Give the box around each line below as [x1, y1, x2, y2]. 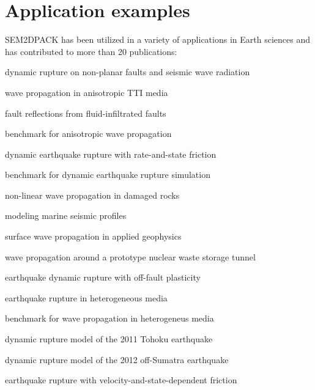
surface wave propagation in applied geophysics [5, 230, 182, 243]
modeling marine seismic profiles [5, 209, 127, 222]
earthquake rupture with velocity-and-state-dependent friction [5, 373, 237, 386]
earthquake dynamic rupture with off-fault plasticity [5, 271, 201, 284]
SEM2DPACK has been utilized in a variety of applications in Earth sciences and [5, 33, 310, 46]
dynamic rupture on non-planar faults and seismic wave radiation [5, 65, 250, 78]
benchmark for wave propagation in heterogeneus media [5, 312, 214, 325]
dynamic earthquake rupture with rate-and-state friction [5, 147, 217, 160]
